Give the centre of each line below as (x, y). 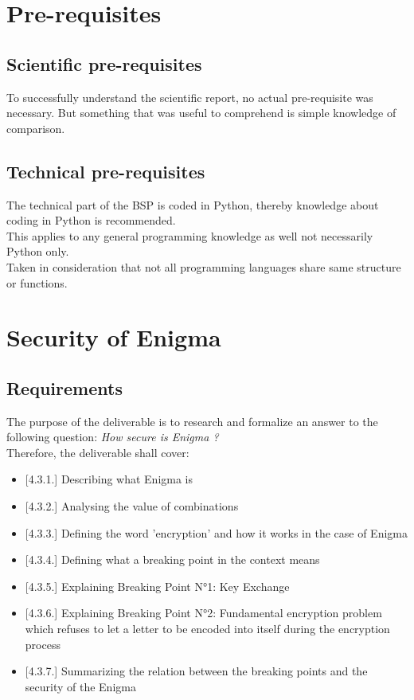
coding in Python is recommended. (91, 220)
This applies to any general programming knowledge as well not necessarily (190, 235)
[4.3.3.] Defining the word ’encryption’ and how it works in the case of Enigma (216, 532)
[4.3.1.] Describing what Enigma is (109, 479)
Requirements (64, 387)
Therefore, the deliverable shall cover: (98, 452)
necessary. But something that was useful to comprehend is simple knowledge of (201, 113)
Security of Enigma (114, 337)
